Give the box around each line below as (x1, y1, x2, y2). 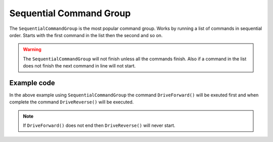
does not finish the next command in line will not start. (23, 63, 136, 69)
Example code (9, 79, 55, 87)
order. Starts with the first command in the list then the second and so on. (9, 32, 163, 38)
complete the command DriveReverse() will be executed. (9, 99, 134, 105)
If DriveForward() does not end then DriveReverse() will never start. (23, 122, 175, 129)
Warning (23, 46, 41, 53)
